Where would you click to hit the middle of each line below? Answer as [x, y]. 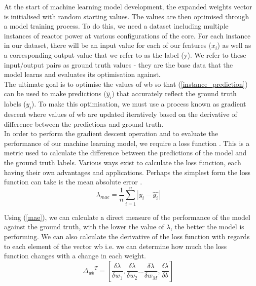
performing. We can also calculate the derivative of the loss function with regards [127, 236]
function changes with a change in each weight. [75, 256]
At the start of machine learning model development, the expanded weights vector [128, 6]
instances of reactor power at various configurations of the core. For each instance [127, 35]
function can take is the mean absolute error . [73, 182]
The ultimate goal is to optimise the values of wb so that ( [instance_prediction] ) [126, 84]
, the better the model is [207, 227]
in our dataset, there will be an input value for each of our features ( [108, 45]
